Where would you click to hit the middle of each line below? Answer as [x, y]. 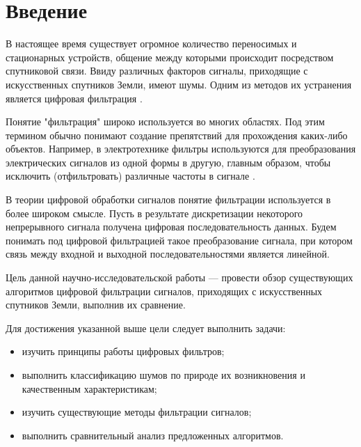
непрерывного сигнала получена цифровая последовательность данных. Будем [171, 227]
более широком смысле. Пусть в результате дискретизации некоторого [154, 213]
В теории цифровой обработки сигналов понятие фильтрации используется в [168, 199]
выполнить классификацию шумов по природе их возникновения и [163, 375]
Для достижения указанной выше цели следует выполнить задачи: [146, 328]
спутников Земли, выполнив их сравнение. [96, 305]
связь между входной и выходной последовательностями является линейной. [168, 254]
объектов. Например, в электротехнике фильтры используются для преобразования [181, 149]
